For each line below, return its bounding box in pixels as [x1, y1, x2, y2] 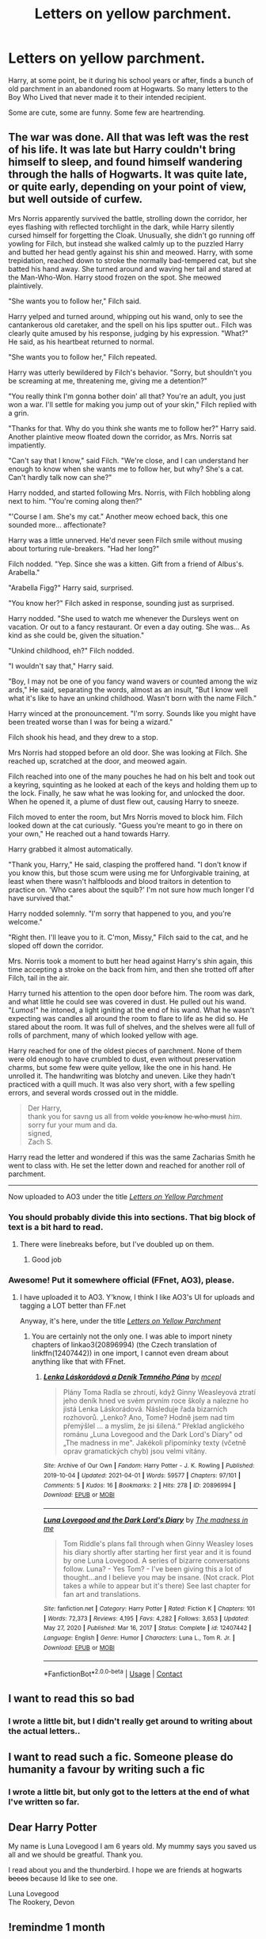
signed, [27, 1128, 53, 1137]
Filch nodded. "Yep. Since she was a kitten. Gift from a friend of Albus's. [8, 559, 244, 569]
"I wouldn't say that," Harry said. [8, 661, 114, 670]
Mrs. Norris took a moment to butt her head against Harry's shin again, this [8, 956, 253, 966]
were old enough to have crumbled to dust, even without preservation [8, 1054, 236, 1064]
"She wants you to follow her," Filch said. [8, 296, 142, 306]
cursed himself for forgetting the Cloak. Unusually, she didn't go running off [8, 230, 256, 240]
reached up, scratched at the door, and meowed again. [8, 756, 188, 765]
